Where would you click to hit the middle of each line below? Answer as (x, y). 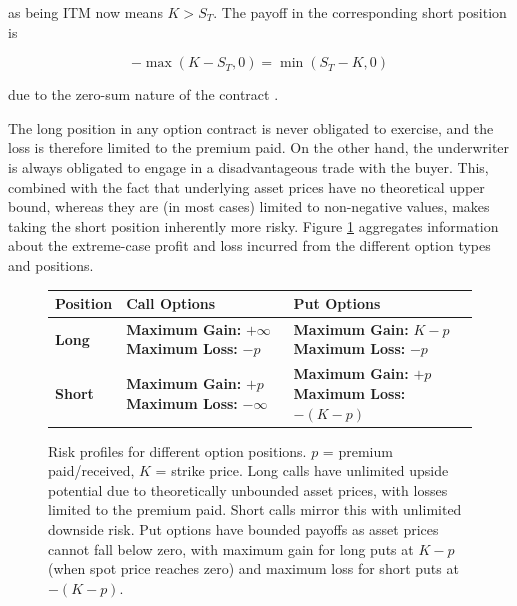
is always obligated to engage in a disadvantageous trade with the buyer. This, (248, 166)
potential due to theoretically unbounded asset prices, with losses (248, 489)
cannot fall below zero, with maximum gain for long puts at (231, 548)
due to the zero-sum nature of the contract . (143, 94)
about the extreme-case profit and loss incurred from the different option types (249, 245)
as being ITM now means (85, 12)
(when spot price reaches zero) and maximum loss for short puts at (253, 568)
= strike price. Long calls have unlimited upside (302, 470)
